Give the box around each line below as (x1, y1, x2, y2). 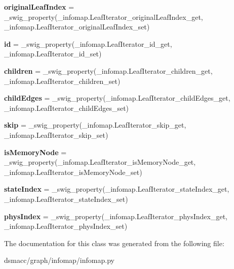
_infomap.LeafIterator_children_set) (4, 75, 121, 86)
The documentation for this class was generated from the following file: (4, 237, 224, 248)
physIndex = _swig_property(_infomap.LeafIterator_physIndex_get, (4, 211, 228, 221)
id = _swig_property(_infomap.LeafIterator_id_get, (4, 38, 172, 49)
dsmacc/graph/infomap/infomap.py (4, 255, 114, 265)
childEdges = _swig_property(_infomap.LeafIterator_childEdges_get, (4, 93, 230, 103)
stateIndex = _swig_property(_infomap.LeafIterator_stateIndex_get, (4, 184, 229, 194)
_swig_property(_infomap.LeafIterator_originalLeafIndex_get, (4, 11, 203, 22)
